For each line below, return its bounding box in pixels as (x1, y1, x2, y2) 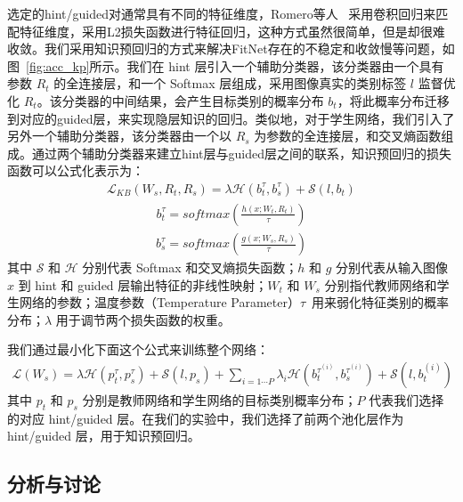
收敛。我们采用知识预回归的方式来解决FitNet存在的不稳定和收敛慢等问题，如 (7, 39, 455, 58)
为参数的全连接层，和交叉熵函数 (254, 126, 442, 145)
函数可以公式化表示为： (7, 161, 144, 180)
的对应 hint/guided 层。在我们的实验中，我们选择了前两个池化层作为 (7, 409, 404, 427)
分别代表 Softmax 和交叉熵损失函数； (82, 258, 298, 277)
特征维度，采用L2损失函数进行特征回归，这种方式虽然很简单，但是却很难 (19, 21, 445, 40)
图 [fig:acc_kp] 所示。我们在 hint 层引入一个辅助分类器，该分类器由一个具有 (7, 56, 444, 75)
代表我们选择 (369, 391, 444, 409)
